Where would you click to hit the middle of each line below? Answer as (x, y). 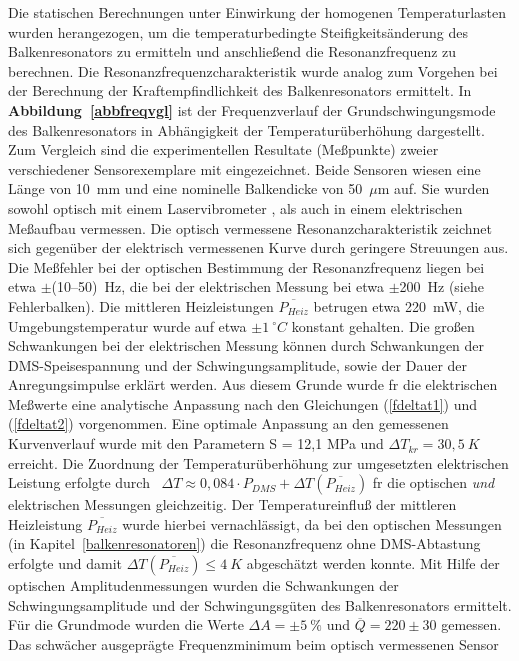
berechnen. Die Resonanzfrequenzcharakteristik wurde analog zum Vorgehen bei (253, 70)
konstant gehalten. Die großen (383, 325)
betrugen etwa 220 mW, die (399, 305)
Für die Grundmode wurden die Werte (126, 624)
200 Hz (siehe (441, 286)
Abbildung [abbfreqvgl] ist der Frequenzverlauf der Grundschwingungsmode (252, 109)
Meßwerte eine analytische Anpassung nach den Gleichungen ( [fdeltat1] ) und (243, 403)
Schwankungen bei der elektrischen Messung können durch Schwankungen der (246, 345)
